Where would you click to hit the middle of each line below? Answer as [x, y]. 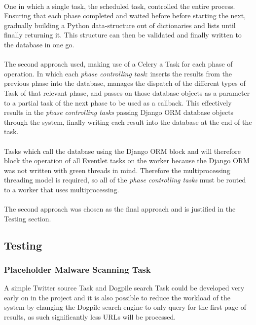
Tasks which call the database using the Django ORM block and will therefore [122, 151]
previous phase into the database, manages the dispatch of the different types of [125, 83]
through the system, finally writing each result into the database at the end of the [128, 122]
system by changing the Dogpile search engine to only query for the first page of [125, 307]
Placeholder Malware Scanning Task [77, 269]
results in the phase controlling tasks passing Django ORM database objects [119, 112]
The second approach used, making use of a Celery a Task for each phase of [118, 64]
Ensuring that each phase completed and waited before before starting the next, [125, 16]
